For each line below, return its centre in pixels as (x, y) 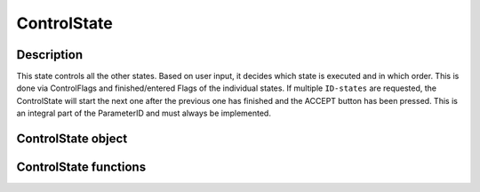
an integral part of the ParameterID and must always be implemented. (144, 113)
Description (50, 55)
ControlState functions (81, 168)
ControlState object (72, 139)
